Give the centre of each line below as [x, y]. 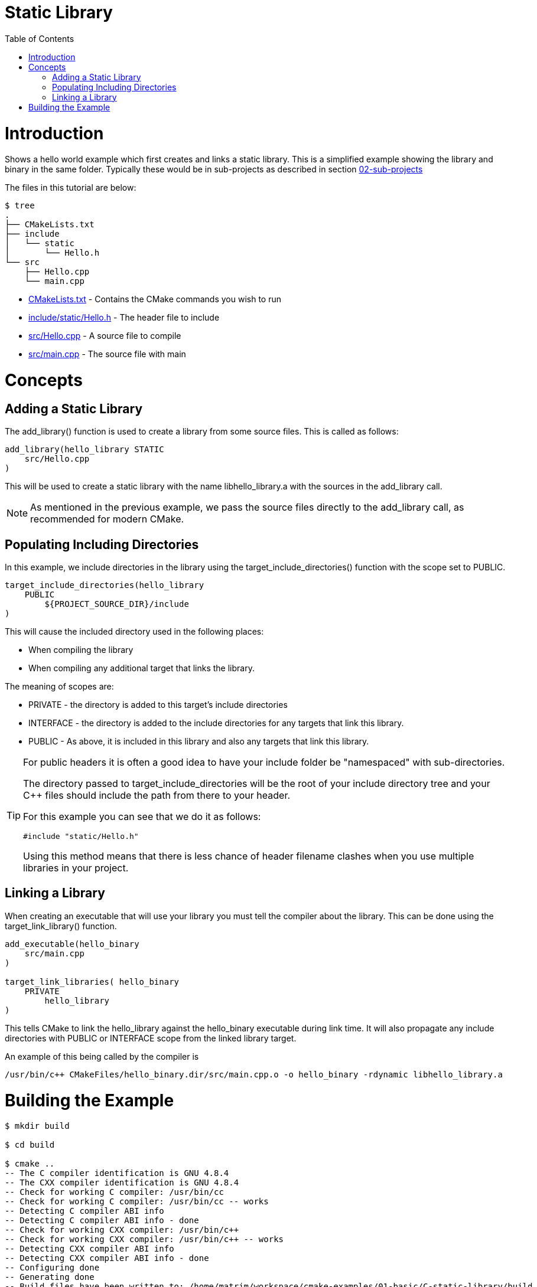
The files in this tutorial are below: [71, 188]
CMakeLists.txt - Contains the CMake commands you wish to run [155, 299]
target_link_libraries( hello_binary [92, 981]
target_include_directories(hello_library [105, 585]
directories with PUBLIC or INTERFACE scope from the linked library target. [151, 1038]
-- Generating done [50, 1277]
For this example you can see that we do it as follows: [142, 817]
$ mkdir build [37, 1126]
